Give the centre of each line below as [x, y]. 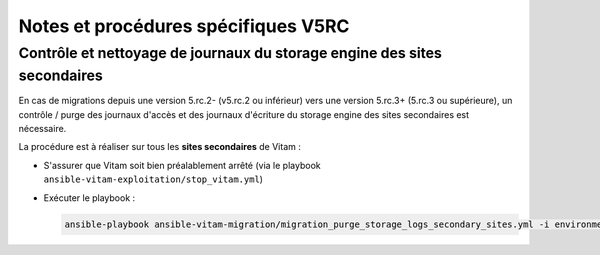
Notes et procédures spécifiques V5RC [184, 26]
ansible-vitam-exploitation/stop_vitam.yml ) [153, 179]
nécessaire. [42, 129]
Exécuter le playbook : [89, 197]
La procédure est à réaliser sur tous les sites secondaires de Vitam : [160, 147]
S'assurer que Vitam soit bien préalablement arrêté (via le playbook [182, 165]
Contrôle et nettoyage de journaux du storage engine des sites [230, 53]
